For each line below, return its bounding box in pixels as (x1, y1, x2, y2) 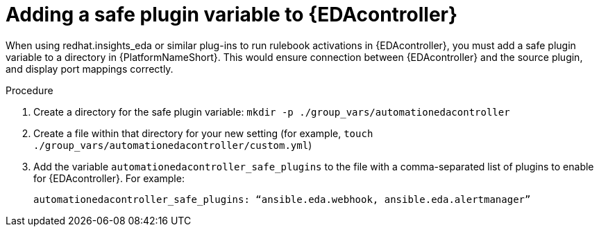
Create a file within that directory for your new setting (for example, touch (33, 127, 373, 139)
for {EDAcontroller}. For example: (33, 172, 185, 184)
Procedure (6, 84, 53, 96)
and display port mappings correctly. (6, 62, 174, 75)
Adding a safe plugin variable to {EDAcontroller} (6, 3, 458, 26)
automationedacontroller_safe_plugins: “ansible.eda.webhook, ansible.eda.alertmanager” (33, 193, 531, 205)
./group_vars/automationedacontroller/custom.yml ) (33, 139, 312, 151)
